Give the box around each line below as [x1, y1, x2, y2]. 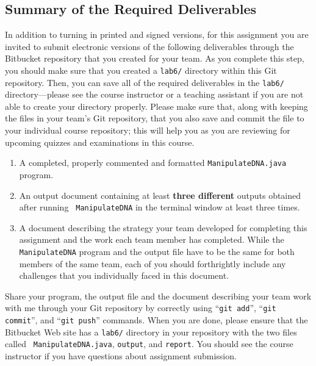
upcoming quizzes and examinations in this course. [5, 135, 195, 148]
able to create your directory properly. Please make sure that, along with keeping [5, 99, 308, 112]
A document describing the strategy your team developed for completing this [19, 221, 307, 234]
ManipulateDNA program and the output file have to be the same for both [19, 245, 295, 257]
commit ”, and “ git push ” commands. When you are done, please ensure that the [5, 314, 308, 326]
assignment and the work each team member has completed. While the [19, 233, 284, 246]
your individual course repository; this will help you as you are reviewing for [5, 124, 290, 137]
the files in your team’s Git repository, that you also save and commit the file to [5, 112, 304, 124]
